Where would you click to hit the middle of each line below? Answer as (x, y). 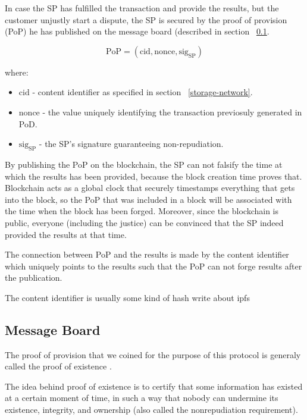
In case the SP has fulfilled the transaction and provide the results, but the (142, 8)
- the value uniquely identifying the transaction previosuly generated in (172, 112)
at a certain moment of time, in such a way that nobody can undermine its (142, 398)
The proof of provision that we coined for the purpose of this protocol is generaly (153, 354)
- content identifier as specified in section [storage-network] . (142, 92)
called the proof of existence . (58, 366)
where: (17, 72)
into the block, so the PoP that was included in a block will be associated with (148, 199)
